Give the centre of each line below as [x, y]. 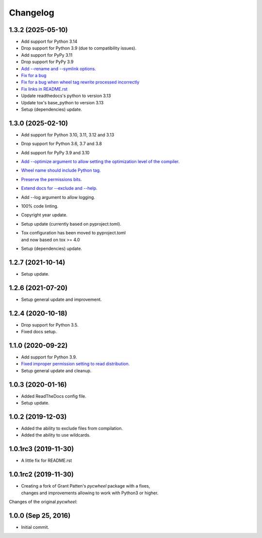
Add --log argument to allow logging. [58, 197]
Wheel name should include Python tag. [61, 170]
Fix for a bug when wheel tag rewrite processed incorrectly [80, 82]
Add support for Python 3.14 [49, 42]
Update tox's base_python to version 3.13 [62, 102]
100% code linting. [40, 206]
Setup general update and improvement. [61, 299]
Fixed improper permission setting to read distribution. [75, 364]
